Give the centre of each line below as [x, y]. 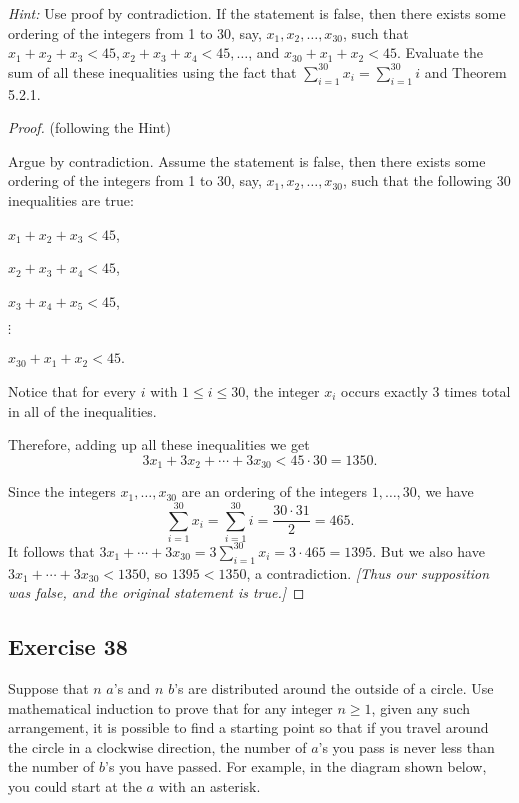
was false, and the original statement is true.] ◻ [156, 592]
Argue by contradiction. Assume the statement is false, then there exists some [247, 160]
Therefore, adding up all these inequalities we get [159, 444]
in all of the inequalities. [82, 410]
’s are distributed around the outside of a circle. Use [334, 688]
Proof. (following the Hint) [89, 127]
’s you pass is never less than [406, 746]
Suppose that [48, 688]
